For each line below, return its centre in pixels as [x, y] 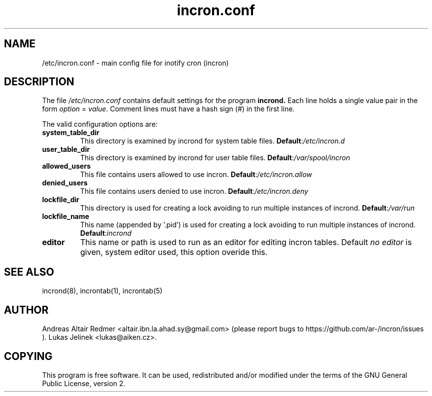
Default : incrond [106, 233]
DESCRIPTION [39, 82]
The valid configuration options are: [100, 124]
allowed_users [66, 166]
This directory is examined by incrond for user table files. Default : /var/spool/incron [215, 158]
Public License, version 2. [84, 383]
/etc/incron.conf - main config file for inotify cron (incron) [135, 63]
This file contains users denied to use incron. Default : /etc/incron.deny [194, 191]
